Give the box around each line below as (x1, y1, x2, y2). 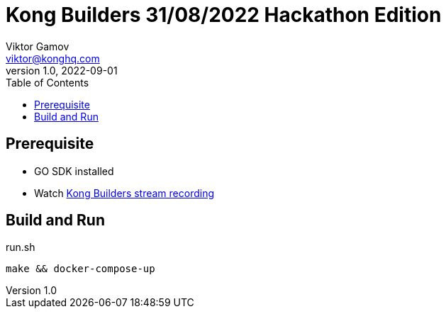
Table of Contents (6, 76, 89, 89)
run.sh (6, 241, 35, 254)
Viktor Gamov (6, 40, 69, 52)
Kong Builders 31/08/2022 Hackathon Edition (6, 3, 442, 27)
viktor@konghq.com (6, 52, 100, 65)
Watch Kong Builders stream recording (34, 186, 215, 199)
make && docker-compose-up (6, 263, 155, 275)
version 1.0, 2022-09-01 (6, 64, 118, 77)
